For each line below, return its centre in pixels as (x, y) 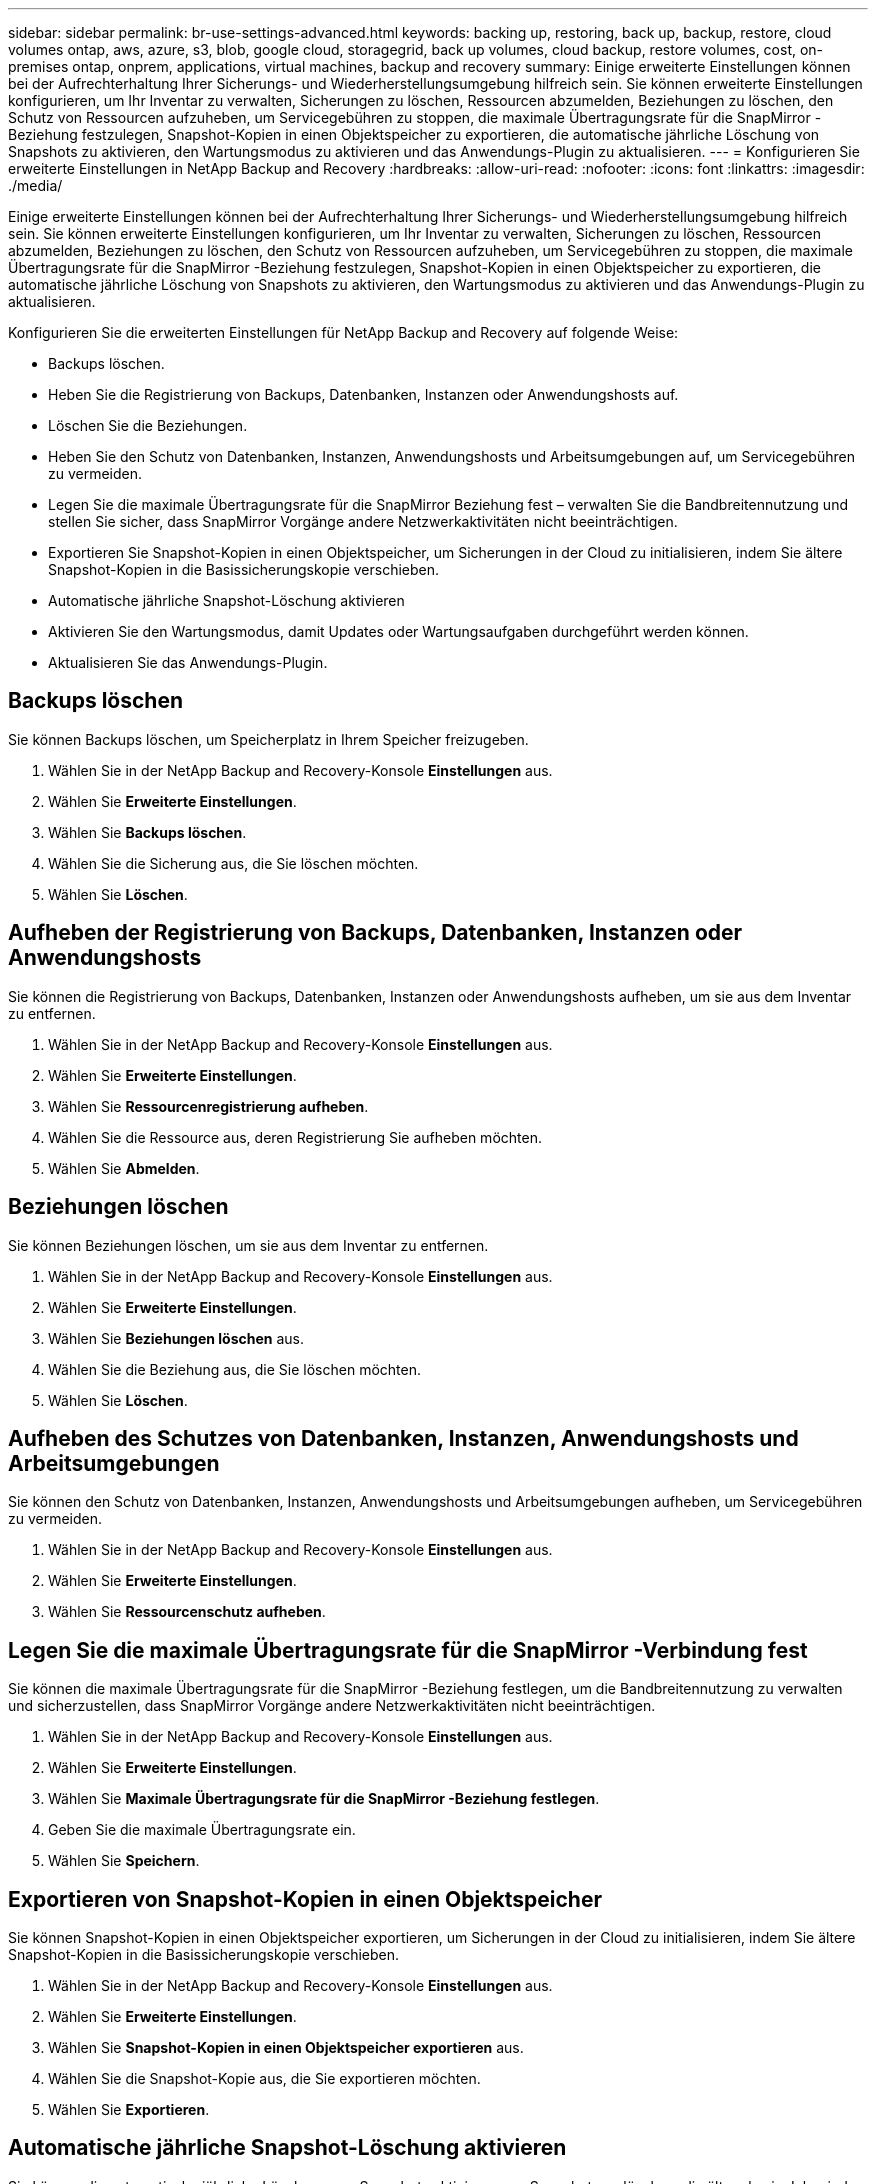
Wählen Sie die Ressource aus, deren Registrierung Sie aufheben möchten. (295, 1137)
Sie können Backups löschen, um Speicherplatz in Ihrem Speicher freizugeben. (268, 739)
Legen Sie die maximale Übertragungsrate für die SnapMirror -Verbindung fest (408, 1650)
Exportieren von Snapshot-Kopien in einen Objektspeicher (305, 1899)
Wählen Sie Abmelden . (124, 1168)
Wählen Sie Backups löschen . (147, 832)
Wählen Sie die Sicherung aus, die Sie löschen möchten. (233, 863)
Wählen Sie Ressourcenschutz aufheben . (187, 1612)
